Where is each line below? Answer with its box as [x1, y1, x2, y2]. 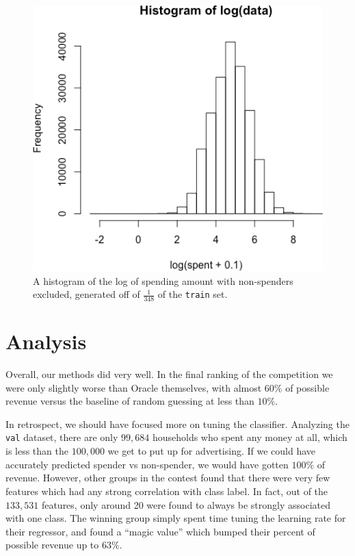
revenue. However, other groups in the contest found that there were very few [5, 470, 330, 485]
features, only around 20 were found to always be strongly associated [41, 497, 330, 511]
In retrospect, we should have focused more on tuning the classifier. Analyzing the [5, 416, 350, 431]
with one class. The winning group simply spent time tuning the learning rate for [5, 511, 346, 525]
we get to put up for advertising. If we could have [107, 444, 316, 458]
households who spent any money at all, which [152, 430, 347, 444]
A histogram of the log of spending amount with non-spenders [33, 273, 293, 288]
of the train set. [157, 287, 228, 301]
